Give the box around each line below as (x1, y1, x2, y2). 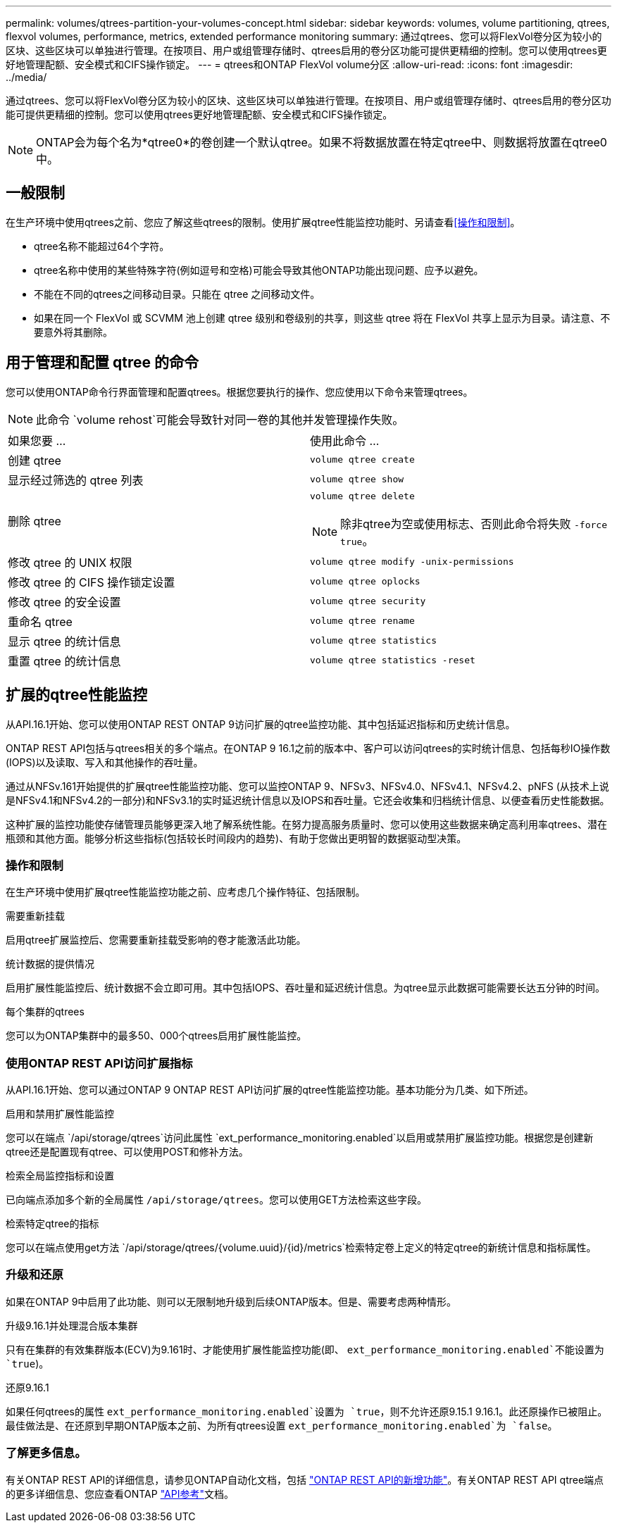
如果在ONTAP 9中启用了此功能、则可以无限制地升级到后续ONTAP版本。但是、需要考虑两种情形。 (6, 1295, 457, 1308)
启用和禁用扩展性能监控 (6, 1108, 114, 1120)
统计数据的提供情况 (6, 958, 94, 970)
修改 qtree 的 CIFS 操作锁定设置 (8, 575, 175, 589)
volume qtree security (310, 596, 426, 607)
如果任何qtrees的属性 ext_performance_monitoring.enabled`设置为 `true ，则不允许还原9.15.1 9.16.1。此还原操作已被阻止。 (6, 1405, 608, 1417)
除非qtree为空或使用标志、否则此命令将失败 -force (340, 516, 607, 531)
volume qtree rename (310, 615, 415, 627)
